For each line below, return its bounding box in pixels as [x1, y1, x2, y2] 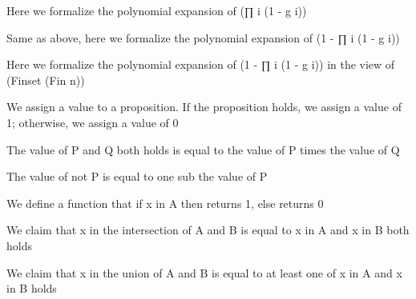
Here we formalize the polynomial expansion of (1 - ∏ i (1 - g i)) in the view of [6, 56, 395, 73]
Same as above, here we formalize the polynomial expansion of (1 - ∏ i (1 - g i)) [6, 29, 400, 46]
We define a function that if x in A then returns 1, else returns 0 [6, 194, 324, 211]
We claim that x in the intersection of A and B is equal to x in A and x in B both [6, 221, 410, 238]
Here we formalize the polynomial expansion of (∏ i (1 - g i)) [6, 2, 307, 18]
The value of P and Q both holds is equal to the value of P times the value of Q [6, 141, 400, 157]
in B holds [6, 280, 57, 297]
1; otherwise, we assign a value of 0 [6, 114, 179, 130]
